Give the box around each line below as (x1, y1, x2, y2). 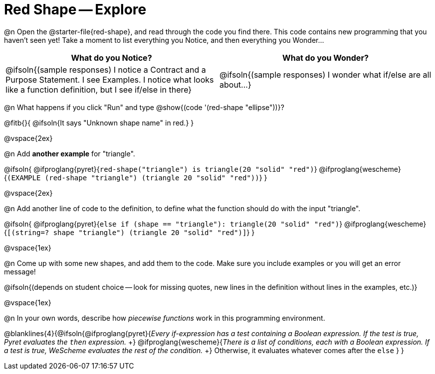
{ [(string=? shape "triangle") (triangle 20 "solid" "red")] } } (4, 228, 255, 237)
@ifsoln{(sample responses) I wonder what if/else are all (219, 69, 432, 80)
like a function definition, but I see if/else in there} (5, 84, 192, 95)
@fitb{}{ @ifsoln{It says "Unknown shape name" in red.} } (4, 118, 194, 127)
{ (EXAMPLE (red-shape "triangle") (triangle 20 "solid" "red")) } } (4, 173, 267, 182)
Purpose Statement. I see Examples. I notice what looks (5, 74, 214, 85)
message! (4, 267, 36, 276)
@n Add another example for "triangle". (4, 149, 135, 158)
